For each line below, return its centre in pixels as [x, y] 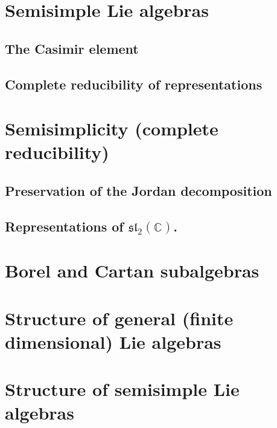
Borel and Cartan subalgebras [132, 271]
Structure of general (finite [119, 318]
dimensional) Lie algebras [113, 341]
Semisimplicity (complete [112, 128]
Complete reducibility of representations [134, 84]
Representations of [64, 226]
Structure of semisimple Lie [122, 389]
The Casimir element [72, 48]
